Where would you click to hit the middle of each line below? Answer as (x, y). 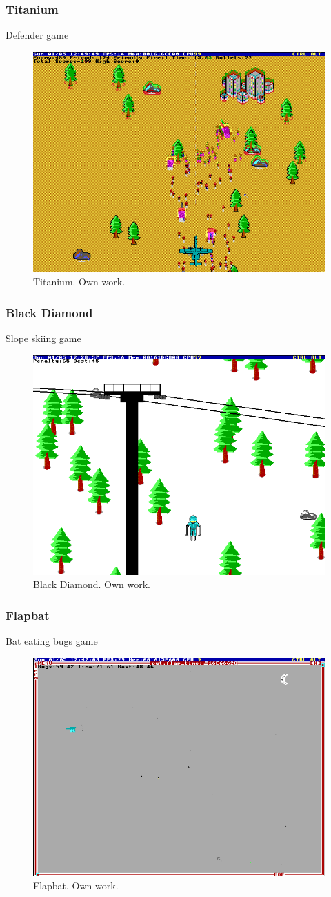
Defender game (37, 35)
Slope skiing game (43, 338)
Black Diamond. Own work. (92, 584)
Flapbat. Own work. (76, 886)
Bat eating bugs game (52, 641)
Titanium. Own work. (79, 282)
